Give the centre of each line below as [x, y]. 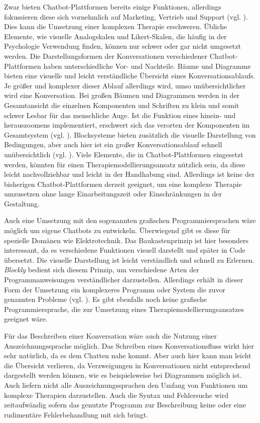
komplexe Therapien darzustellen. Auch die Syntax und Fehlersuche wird [116, 395]
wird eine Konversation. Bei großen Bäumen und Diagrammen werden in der [122, 95]
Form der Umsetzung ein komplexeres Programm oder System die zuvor [115, 289]
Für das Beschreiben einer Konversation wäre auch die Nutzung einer [111, 336]
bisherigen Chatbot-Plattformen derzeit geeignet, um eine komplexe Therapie [123, 184]
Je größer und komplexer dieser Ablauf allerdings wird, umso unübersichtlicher [125, 85]
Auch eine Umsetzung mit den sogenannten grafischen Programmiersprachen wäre [130, 220]
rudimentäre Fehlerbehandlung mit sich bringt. [76, 414]
